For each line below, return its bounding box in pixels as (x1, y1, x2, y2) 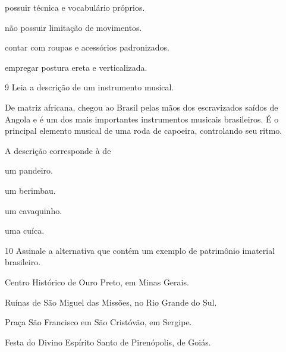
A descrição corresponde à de (5, 144, 111, 156)
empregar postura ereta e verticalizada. (5, 61, 147, 73)
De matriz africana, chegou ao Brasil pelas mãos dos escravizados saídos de (5, 100, 278, 113)
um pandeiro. (5, 164, 53, 177)
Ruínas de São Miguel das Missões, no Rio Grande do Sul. (5, 296, 217, 308)
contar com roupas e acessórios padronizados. (5, 41, 170, 54)
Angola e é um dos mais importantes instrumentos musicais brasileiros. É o (5, 112, 279, 125)
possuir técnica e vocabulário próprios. (5, 1, 145, 13)
